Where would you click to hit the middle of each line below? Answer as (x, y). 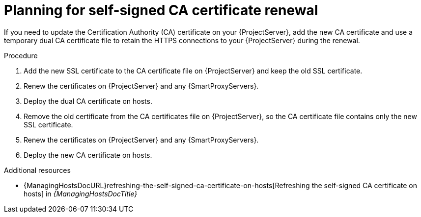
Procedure (21, 55)
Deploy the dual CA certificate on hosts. (88, 101)
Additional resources (37, 170)
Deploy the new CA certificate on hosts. (88, 155)
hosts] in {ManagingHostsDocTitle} (81, 193)
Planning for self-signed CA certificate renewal (161, 10)
